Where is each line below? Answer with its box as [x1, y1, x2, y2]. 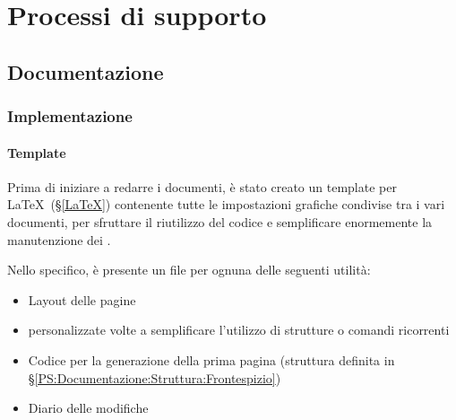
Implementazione [7, 105, 133, 127]
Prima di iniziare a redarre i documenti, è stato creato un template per [7, 177, 397, 196]
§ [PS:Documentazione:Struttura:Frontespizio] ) [28, 368, 281, 387]
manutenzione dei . [7, 230, 111, 249]
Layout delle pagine [28, 290, 136, 309]
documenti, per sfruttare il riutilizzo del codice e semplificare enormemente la [7, 212, 433, 231]
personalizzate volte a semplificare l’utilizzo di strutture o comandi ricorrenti [28, 320, 450, 339]
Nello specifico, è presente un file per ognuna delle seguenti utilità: [7, 260, 371, 279]
